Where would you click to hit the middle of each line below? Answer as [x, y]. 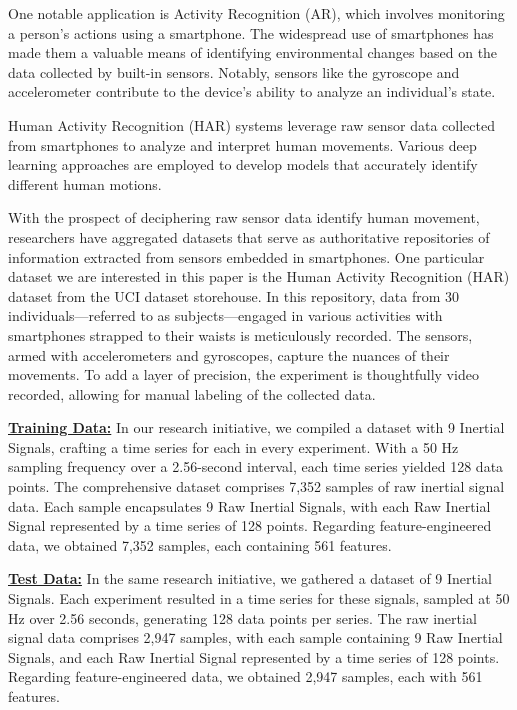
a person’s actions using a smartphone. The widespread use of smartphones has [251, 32]
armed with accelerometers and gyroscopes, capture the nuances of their [229, 354]
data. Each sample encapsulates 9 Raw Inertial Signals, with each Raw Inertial [249, 505]
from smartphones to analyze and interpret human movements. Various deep [242, 144]
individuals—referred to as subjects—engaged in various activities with [225, 315]
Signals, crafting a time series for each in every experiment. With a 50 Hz [233, 446]
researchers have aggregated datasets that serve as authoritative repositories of [249, 236]
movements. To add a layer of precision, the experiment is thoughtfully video [243, 374]
